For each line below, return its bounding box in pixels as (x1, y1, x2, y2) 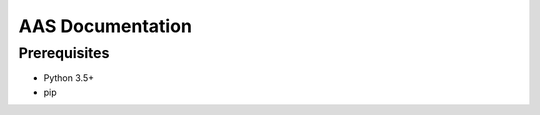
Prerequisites (18, 44, 110, 62)
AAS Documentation (18, 15, 192, 37)
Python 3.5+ (43, 72, 95, 84)
